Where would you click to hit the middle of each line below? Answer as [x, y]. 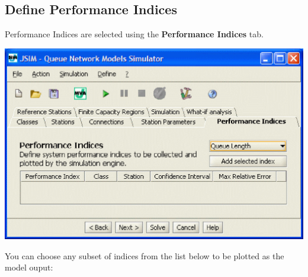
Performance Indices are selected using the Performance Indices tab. [134, 34]
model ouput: [29, 267]
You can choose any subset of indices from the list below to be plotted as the [145, 255]
